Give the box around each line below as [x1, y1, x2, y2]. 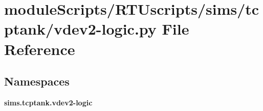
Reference [4, 38, 75, 59]
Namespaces [4, 73, 70, 89]
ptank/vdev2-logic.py [4, 18, 157, 39]
